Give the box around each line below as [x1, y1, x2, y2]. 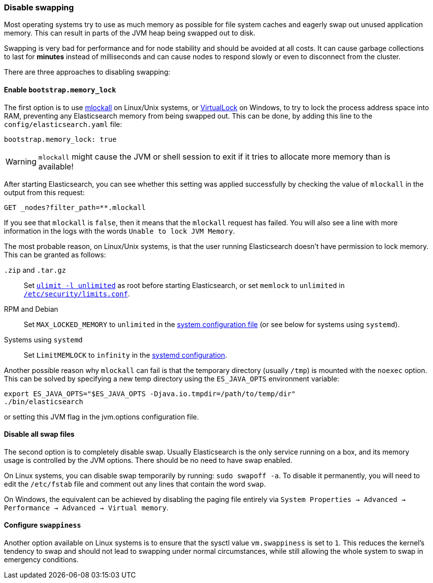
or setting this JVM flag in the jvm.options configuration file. [4, 412, 199, 421]
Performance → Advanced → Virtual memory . [4, 503, 169, 512]
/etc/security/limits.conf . [24, 289, 130, 298]
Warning [5, 156, 37, 167]
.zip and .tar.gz [4, 265, 66, 274]
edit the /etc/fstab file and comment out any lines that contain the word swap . [4, 479, 266, 488]
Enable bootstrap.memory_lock [4, 85, 116, 94]
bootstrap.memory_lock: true [4, 135, 117, 143]
